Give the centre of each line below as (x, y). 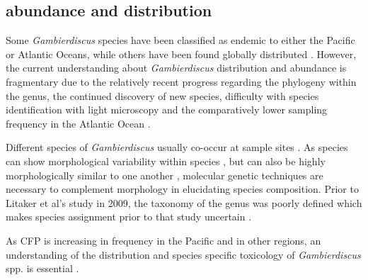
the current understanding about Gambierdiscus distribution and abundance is (176, 68)
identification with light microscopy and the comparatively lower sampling (167, 110)
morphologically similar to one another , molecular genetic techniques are (165, 175)
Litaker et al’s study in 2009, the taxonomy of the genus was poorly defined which (184, 202)
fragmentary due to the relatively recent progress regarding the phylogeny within (181, 81)
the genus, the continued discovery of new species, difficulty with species (162, 95)
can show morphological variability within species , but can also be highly (166, 161)
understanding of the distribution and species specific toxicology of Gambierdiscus (183, 254)
